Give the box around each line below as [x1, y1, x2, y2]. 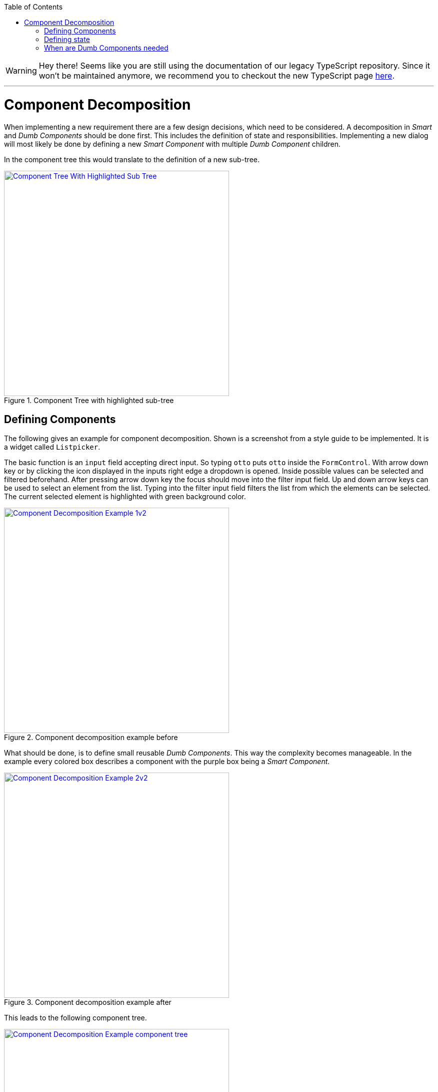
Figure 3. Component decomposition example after [4, 998, 171, 1007]
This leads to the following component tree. [4, 1013, 147, 1022]
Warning [5, 66, 37, 76]
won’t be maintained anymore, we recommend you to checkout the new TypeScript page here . [38, 71, 395, 81]
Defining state [44, 35, 90, 44]
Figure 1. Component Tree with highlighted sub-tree [4, 396, 174, 405]
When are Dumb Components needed [44, 44, 168, 52]
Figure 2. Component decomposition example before [4, 733, 178, 742]
